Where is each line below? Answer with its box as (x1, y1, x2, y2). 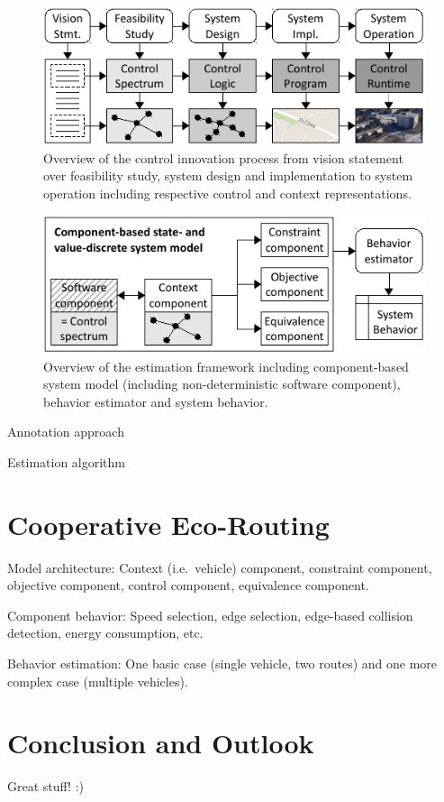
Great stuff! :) (7, 777, 84, 796)
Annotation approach (7, 422, 124, 441)
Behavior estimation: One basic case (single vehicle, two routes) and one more (7, 653, 438, 672)
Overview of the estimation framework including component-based (43, 356, 409, 375)
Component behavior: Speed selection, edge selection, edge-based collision (7, 605, 413, 624)
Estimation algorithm (7, 452, 125, 471)
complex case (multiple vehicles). (7, 671, 188, 690)
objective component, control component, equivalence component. (7, 576, 369, 595)
